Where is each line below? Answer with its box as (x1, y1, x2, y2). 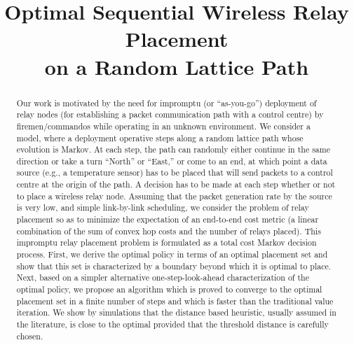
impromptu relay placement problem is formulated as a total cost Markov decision (16, 237, 317, 248)
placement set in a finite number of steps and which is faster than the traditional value (16, 295, 334, 307)
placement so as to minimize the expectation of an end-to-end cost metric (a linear (16, 213, 319, 225)
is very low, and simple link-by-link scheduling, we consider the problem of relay (16, 202, 309, 213)
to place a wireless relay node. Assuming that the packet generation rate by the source (16, 190, 332, 202)
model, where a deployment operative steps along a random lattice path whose (16, 132, 304, 143)
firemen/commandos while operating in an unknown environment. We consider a (16, 120, 311, 132)
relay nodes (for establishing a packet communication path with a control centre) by (16, 108, 324, 120)
